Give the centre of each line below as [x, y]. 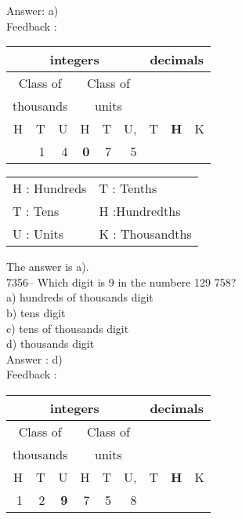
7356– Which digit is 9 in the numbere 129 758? [121, 281]
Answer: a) [33, 10]
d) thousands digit [51, 344]
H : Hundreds [50, 188]
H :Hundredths [140, 211]
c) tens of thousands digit [68, 328]
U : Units [38, 234]
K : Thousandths [145, 234]
